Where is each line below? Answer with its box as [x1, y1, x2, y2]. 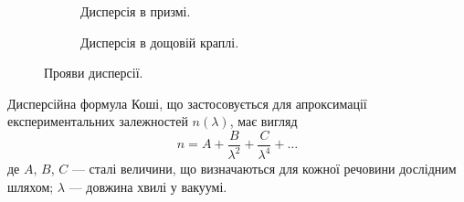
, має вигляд [229, 112, 298, 131]
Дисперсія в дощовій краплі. [80, 32, 239, 51]
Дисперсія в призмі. [80, 2, 191, 20]
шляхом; [7, 176, 54, 196]
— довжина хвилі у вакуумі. [69, 176, 227, 196]
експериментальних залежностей [7, 112, 188, 131]
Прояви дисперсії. [44, 63, 143, 82]
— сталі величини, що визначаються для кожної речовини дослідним [71, 159, 457, 178]
